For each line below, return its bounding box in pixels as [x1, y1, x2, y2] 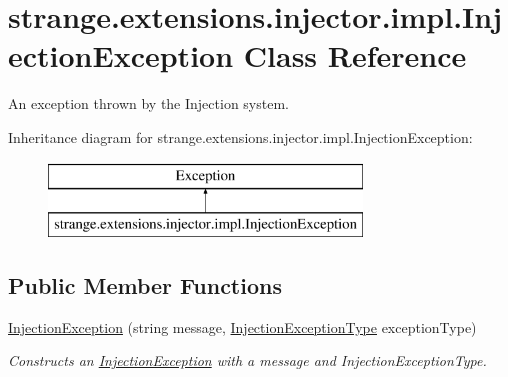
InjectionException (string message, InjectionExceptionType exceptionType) [8, 316, 477, 337]
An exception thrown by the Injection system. [8, 93, 289, 114]
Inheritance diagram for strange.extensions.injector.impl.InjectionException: [8, 126, 473, 147]
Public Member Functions [8, 270, 282, 301]
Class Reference [243, 35, 467, 76]
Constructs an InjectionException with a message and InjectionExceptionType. [8, 350, 487, 371]
